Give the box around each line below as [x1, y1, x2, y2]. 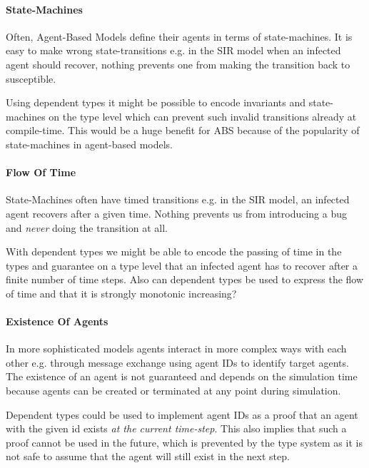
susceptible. [6, 71, 56, 86]
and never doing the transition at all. [6, 220, 168, 235]
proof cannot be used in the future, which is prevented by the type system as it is [6, 434, 363, 449]
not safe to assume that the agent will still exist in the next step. [6, 449, 290, 464]
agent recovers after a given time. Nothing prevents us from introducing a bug [6, 205, 348, 220]
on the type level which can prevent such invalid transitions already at [49, 108, 357, 123]
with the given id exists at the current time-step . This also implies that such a [6, 421, 347, 436]
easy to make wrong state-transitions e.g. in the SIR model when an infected [6, 43, 341, 58]
